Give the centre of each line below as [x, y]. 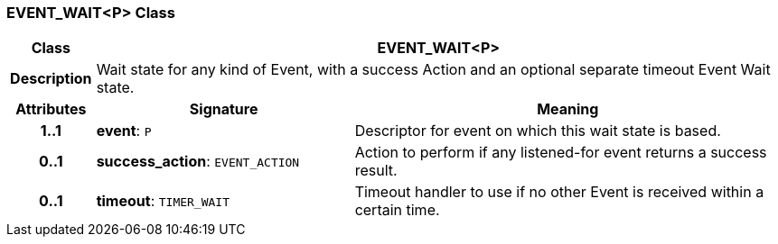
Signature [224, 109]
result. [376, 171]
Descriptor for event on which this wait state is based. [538, 131]
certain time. [397, 210]
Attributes [51, 109]
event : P [124, 131]
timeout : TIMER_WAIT [163, 201]
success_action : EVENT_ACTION [198, 162]
